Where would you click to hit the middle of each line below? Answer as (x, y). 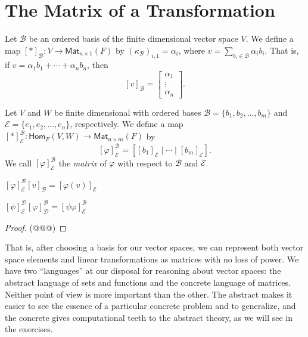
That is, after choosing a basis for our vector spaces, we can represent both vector (154, 247)
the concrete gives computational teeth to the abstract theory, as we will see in (149, 317)
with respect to (145, 163)
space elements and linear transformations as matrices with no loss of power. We (152, 259)
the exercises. (29, 329)
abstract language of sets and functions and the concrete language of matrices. (148, 282)
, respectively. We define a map (127, 124)
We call (18, 163)
